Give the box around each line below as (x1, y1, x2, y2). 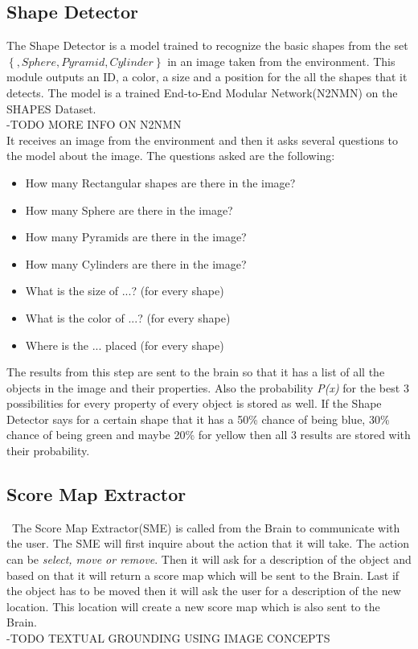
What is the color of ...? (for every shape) (25, 309, 231, 326)
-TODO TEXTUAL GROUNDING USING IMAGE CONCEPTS (6, 630, 330, 647)
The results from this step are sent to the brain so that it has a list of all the (6, 364, 385, 380)
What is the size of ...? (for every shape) (25, 282, 224, 299)
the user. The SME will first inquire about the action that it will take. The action (6, 535, 409, 552)
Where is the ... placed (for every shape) (25, 336, 224, 353)
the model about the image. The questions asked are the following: (6, 147, 335, 164)
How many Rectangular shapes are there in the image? (25, 174, 296, 191)
